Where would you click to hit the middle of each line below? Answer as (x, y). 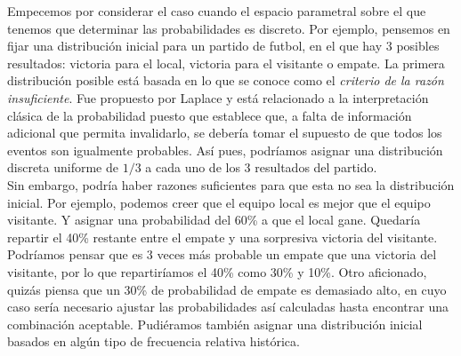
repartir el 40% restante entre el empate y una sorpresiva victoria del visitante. (222, 237)
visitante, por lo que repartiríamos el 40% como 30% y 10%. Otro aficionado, (217, 271)
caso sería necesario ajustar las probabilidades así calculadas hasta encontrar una (228, 307)
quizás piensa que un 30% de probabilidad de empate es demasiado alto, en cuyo (227, 289)
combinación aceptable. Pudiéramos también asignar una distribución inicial (215, 324)
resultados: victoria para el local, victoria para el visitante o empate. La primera (226, 63)
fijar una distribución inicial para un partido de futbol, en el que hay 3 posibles (223, 46)
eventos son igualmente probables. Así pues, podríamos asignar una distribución (225, 150)
